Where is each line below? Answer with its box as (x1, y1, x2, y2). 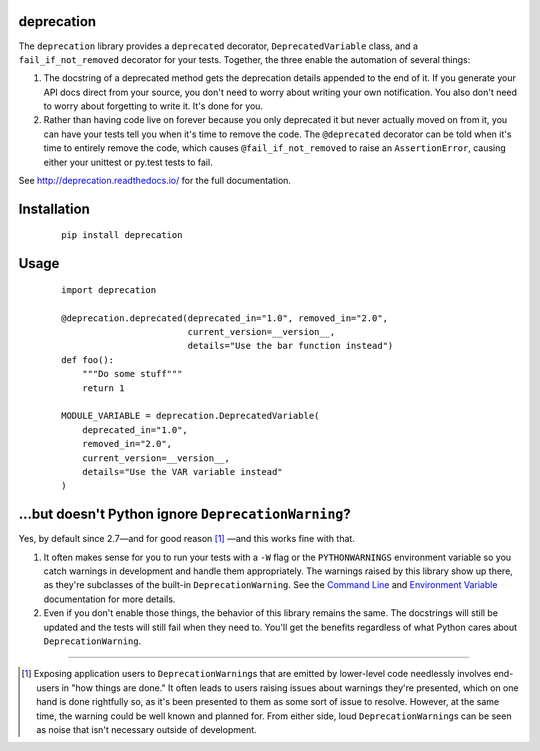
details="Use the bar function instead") (187, 340, 394, 352)
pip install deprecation (61, 230, 183, 241)
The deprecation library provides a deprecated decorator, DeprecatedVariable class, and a (18, 40, 419, 52)
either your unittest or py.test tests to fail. (43, 156, 214, 168)
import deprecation (61, 284, 157, 295)
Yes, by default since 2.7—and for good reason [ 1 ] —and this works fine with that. (18, 533, 355, 545)
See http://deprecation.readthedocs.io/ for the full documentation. (18, 175, 292, 187)
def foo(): (61, 354, 115, 365)
